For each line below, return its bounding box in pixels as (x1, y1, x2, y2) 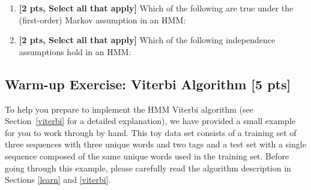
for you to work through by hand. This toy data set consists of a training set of (5, 126, 297, 138)
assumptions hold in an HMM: (19, 45, 131, 58)
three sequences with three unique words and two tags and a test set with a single (5, 138, 306, 150)
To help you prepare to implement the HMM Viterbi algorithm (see (5, 102, 254, 115)
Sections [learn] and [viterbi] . (5, 173, 111, 186)
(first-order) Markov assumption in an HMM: (19, 13, 186, 26)
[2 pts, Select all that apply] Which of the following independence (19, 34, 276, 46)
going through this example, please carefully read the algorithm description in (5, 161, 291, 174)
